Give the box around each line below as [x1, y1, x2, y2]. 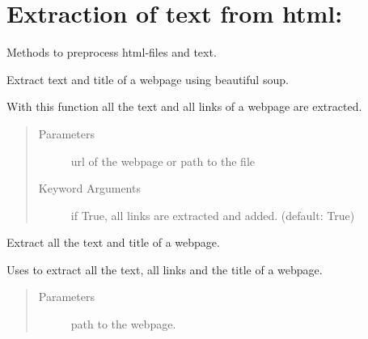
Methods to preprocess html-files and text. [6, 44, 217, 61]
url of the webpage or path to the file [70, 152, 255, 169]
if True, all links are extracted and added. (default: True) [70, 206, 355, 223]
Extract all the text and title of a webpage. [6, 234, 220, 251]
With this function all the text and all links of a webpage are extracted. [6, 98, 362, 115]
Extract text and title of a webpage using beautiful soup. [6, 70, 289, 87]
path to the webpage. [70, 316, 176, 333]
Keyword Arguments [38, 180, 141, 197]
